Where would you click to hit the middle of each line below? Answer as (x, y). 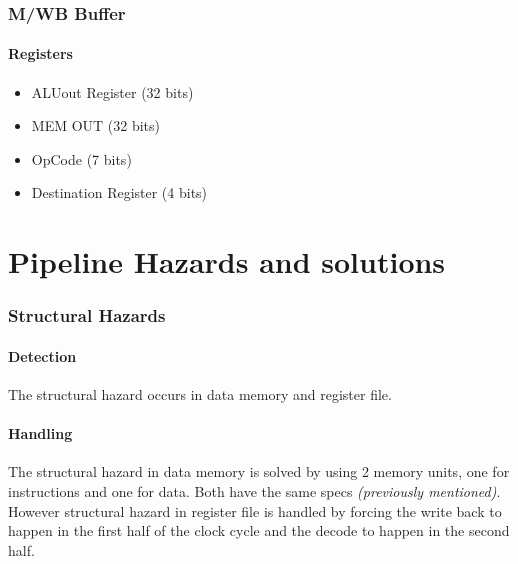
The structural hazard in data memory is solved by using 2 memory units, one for (259, 471)
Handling (40, 433)
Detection (42, 355)
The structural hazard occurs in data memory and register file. (200, 394)
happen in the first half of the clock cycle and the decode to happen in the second (259, 530)
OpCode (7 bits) (81, 158)
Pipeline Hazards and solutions (227, 261)
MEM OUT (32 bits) (96, 125)
